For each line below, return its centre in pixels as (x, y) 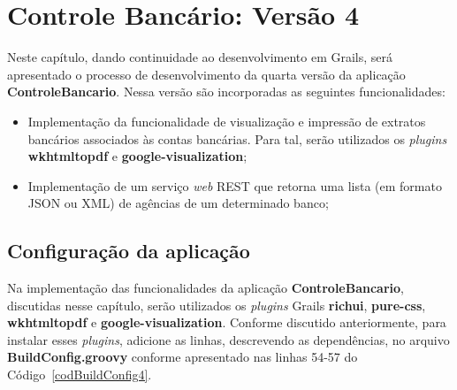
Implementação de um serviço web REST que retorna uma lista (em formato (235, 185)
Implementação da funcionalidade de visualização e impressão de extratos (227, 121)
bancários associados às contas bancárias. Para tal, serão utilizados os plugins (237, 138)
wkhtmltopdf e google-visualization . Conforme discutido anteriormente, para (227, 322)
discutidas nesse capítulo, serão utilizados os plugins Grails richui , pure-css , (217, 305)
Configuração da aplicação (129, 251)
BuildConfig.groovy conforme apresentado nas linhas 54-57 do (183, 357)
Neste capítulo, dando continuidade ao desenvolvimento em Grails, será (200, 57)
